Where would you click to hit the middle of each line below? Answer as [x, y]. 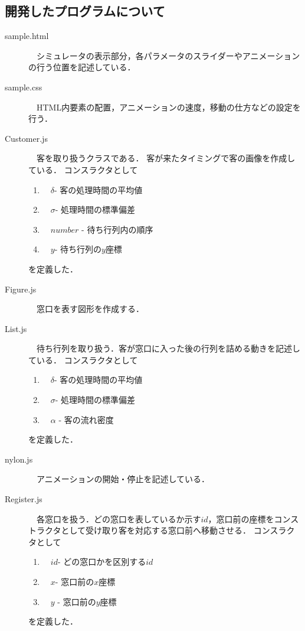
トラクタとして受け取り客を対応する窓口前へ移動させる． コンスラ [158, 530]
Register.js [24, 499]
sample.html [27, 36]
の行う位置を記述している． [82, 67]
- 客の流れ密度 [86, 419]
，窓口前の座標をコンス [253, 518]
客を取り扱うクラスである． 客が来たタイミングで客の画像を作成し [166, 158]
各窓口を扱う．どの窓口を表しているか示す [119, 518]
